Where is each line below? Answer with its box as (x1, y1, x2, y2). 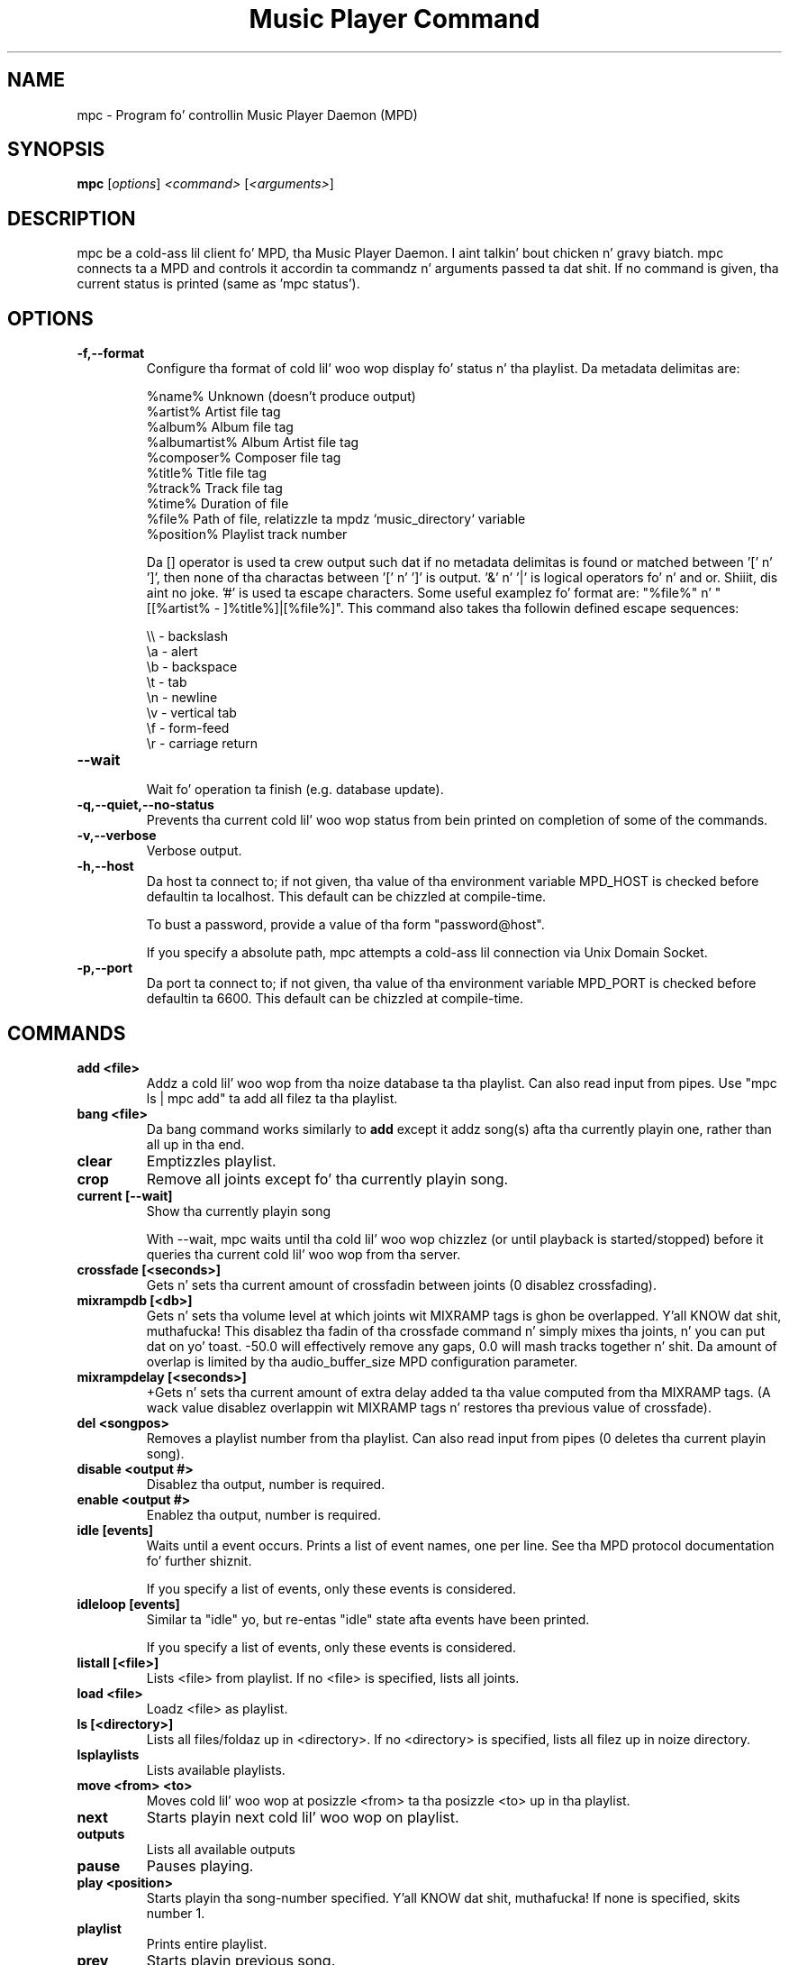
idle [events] (77, 1522, 154, 1538)
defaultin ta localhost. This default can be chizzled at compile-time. (146, 889, 547, 905)
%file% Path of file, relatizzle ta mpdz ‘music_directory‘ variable (146, 511, 526, 527)
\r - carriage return (146, 736, 258, 752)
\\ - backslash (146, 628, 229, 644)
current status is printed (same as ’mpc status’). (77, 276, 360, 292)
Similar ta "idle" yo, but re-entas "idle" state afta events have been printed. (146, 1611, 590, 1627)
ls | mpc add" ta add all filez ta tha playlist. (146, 1090, 398, 1106)
